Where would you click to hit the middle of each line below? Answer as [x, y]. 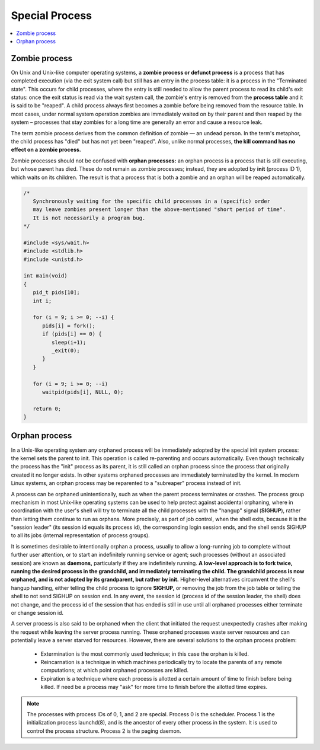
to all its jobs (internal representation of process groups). [81, 535]
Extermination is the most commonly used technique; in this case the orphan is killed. [145, 654]
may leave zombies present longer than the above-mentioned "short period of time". [159, 210]
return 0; [47, 408]
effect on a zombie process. [46, 150]
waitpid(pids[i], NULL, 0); [83, 392]
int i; [42, 301]
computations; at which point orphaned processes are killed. [115, 671]
